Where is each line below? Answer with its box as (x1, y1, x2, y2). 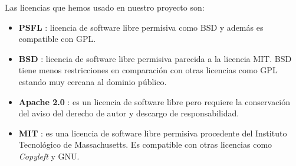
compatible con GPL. (18, 32, 96, 45)
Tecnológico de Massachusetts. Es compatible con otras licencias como (18, 138, 272, 151)
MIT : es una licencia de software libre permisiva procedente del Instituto (18, 126, 287, 139)
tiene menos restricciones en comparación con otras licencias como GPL (18, 64, 278, 76)
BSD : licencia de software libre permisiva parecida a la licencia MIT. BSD (18, 52, 292, 64)
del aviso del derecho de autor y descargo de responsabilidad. (18, 107, 239, 119)
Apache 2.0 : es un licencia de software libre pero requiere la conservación (18, 95, 291, 108)
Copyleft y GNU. (18, 149, 80, 162)
